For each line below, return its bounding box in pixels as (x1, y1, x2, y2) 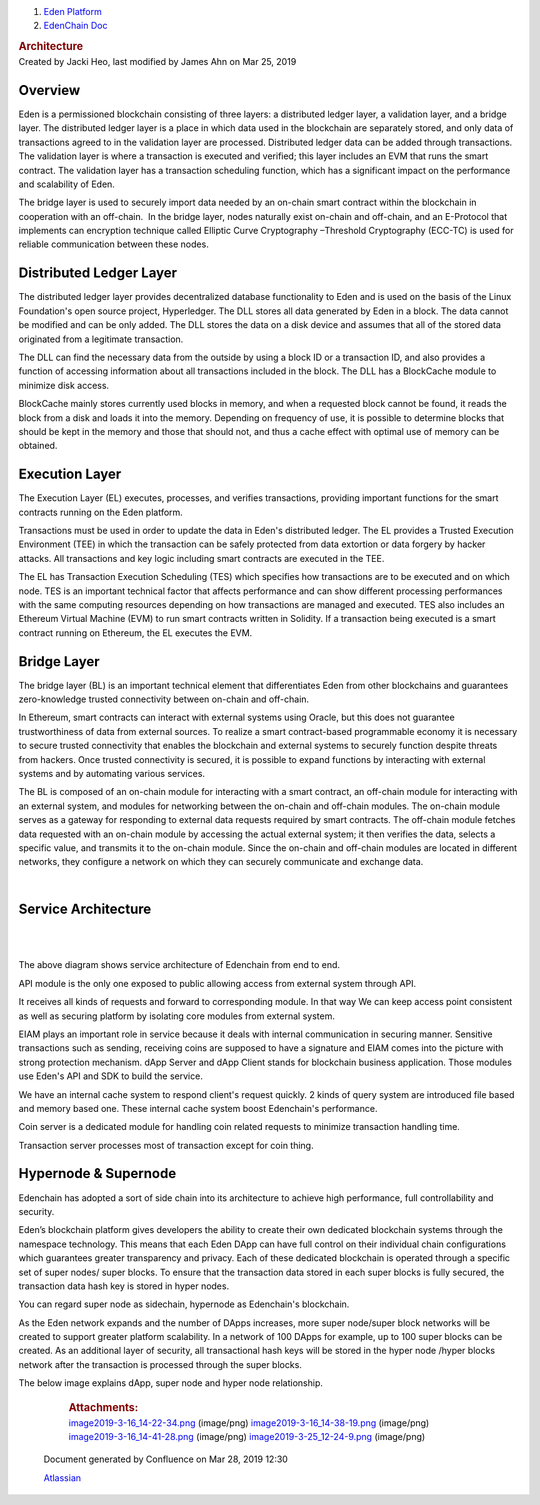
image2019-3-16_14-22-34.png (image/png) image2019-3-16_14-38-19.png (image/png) (68, 1416, 430, 1429)
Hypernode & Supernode (18, 1165, 177, 1182)
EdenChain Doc (43, 20, 108, 32)
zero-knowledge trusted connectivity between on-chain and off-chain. (18, 693, 310, 705)
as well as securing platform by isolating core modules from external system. (18, 1010, 335, 1022)
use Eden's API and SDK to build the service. (18, 1070, 204, 1082)
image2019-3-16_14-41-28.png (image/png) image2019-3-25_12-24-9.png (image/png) (68, 1430, 426, 1442)
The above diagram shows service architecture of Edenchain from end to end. (18, 959, 340, 971)
